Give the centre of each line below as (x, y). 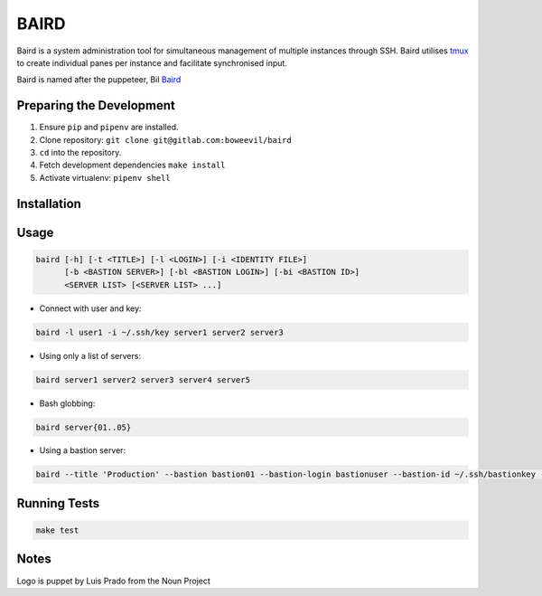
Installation (49, 203)
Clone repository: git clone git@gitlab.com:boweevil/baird (166, 139)
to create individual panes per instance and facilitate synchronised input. (152, 62)
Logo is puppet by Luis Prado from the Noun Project (114, 581)
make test (57, 530)
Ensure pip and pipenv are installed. (109, 128)
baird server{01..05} (84, 427)
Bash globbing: (67, 403)
